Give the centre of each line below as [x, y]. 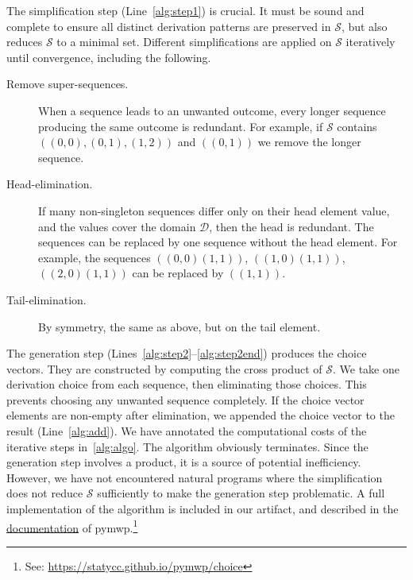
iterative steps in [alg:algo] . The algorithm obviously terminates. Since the [187, 446]
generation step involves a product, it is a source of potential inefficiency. [184, 462]
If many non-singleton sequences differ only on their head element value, [214, 210]
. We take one [366, 368]
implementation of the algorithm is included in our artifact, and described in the [203, 509]
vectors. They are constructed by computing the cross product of [164, 368]
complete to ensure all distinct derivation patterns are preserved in [169, 26]
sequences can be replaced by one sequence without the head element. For [218, 242]
